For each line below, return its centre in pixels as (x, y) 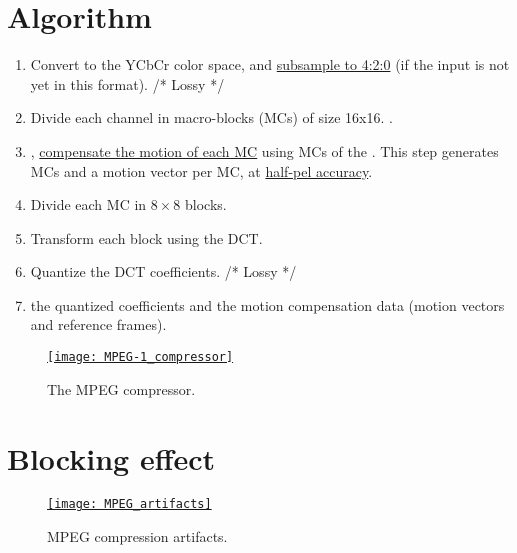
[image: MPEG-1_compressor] (140, 357)
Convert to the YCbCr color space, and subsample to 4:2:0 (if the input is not (270, 64)
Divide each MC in (88, 204)
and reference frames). (98, 324)
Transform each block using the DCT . (146, 237)
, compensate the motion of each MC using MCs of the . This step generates (264, 150)
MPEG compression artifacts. (137, 536)
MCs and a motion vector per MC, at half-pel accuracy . (201, 170)
